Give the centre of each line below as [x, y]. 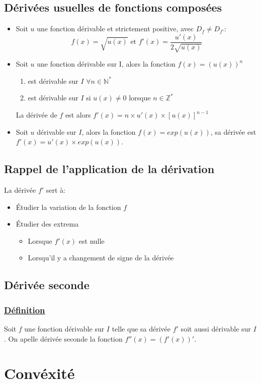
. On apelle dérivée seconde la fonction [63, 338]
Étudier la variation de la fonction [68, 207]
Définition [25, 310]
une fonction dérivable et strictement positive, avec [115, 29]
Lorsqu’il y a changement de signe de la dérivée [101, 258]
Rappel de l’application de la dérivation [109, 169]
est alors [78, 115]
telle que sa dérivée [141, 328]
